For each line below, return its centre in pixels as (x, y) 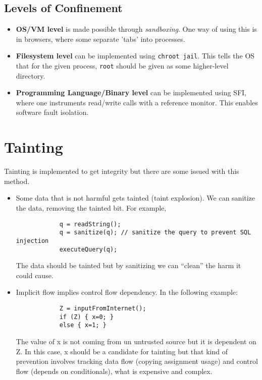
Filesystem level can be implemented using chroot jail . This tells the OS (135, 56)
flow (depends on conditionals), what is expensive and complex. (114, 371)
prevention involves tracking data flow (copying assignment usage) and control (137, 361)
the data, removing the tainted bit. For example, (91, 207)
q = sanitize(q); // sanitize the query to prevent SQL (155, 233)
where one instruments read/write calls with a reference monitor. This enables (137, 102)
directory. (31, 75)
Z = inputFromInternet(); (103, 308)
